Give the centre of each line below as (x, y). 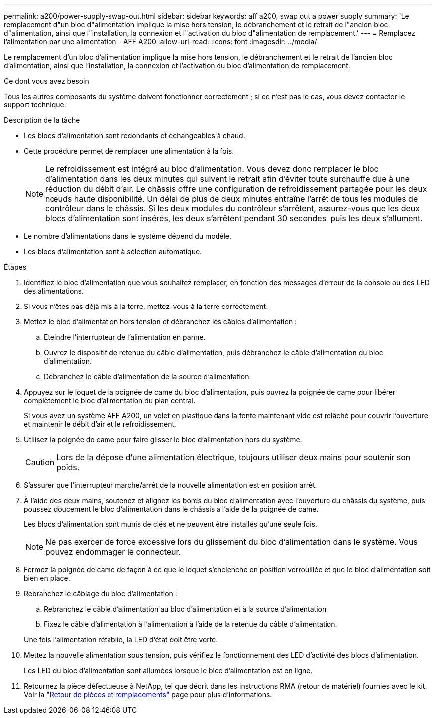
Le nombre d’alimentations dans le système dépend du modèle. (128, 236)
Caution (40, 462)
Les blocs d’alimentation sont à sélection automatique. (113, 252)
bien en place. (47, 578)
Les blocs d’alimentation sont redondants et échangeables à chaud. (135, 136)
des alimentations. (54, 291)
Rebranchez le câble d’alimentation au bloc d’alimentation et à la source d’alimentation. (186, 609)
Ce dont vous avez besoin (47, 81)
